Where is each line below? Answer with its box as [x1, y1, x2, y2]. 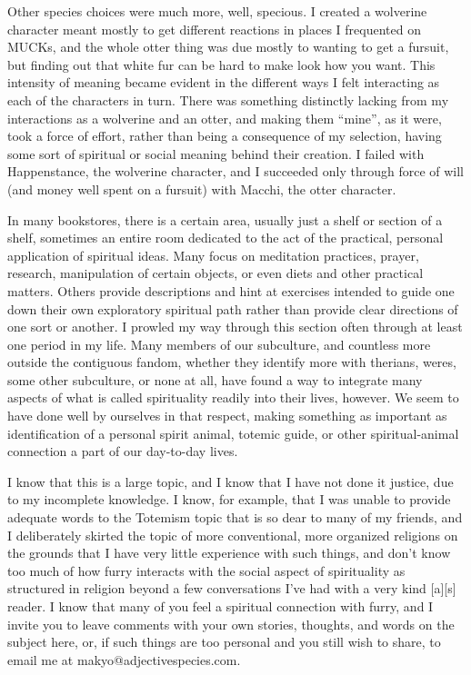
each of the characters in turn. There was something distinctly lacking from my [7, 90, 449, 109]
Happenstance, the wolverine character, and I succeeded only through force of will [7, 162, 465, 181]
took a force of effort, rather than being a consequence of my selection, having [7, 126, 442, 145]
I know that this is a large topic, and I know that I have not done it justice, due [7, 472, 454, 491]
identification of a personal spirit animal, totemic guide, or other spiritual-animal [7, 423, 459, 442]
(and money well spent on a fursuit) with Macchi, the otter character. [7, 179, 396, 198]
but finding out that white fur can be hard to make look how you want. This [7, 55, 436, 74]
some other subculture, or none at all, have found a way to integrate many [7, 370, 423, 389]
